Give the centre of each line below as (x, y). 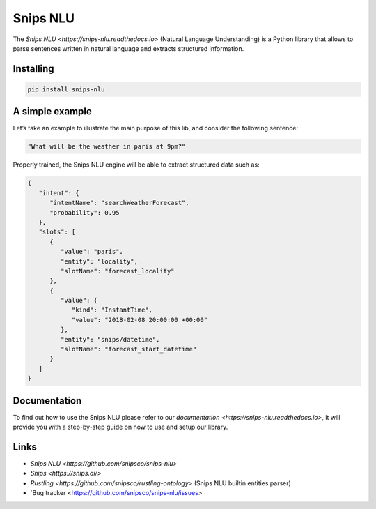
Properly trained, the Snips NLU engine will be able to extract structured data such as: (136, 165)
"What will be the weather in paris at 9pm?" (107, 147)
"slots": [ (57, 232)
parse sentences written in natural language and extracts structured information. (128, 48)
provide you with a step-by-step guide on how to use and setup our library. (120, 427)
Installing (34, 69)
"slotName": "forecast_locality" (117, 271)
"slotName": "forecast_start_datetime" (128, 349)
